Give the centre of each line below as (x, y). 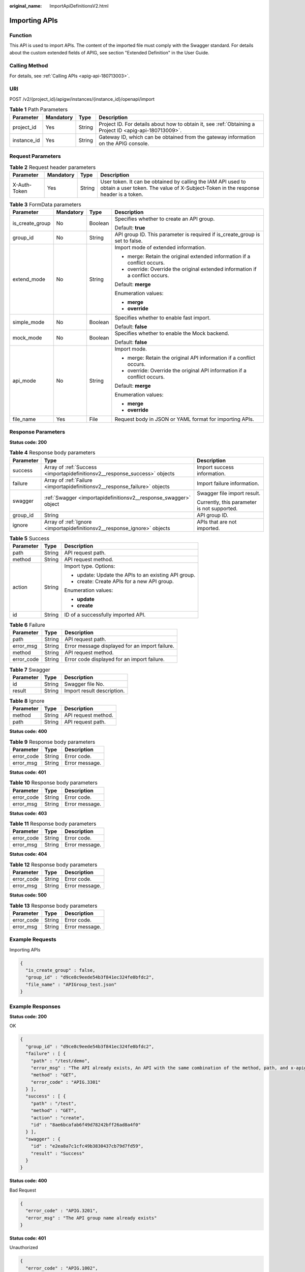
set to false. (129, 241)
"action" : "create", (58, 1118)
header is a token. (121, 194)
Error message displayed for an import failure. (119, 646)
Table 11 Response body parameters (53, 824)
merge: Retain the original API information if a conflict (191, 358)
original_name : (26, 6)
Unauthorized (24, 1248)
